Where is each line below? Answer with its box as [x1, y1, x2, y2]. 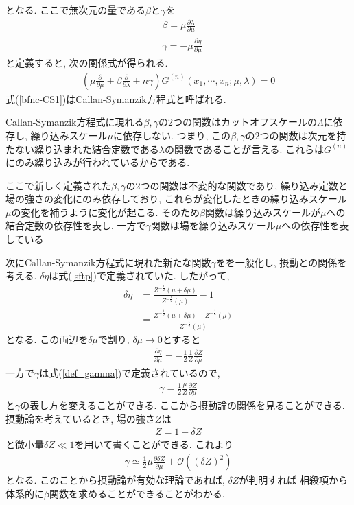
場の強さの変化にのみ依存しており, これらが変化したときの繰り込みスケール [5, 191, 347, 206]
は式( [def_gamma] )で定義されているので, [39, 365, 220, 379]
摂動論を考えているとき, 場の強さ [5, 411, 155, 425]
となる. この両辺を [5, 331, 88, 346]
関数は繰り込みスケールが [204, 204, 320, 219]
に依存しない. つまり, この [113, 128, 231, 142]
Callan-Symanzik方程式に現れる [5, 115, 144, 129]
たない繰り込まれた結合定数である [5, 141, 159, 156]
